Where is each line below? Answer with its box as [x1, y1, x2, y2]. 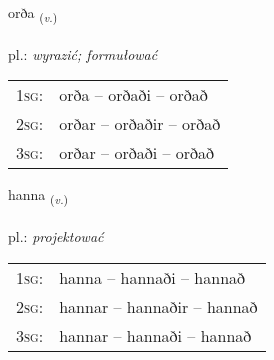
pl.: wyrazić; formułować [8, 43, 158, 64]
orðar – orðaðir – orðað [59, 112, 221, 136]
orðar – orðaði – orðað [59, 141, 215, 165]
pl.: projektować [8, 226, 104, 247]
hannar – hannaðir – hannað [59, 294, 258, 318]
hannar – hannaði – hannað [59, 323, 252, 347]
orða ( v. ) [8, 2, 58, 25]
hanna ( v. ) [8, 184, 69, 208]
